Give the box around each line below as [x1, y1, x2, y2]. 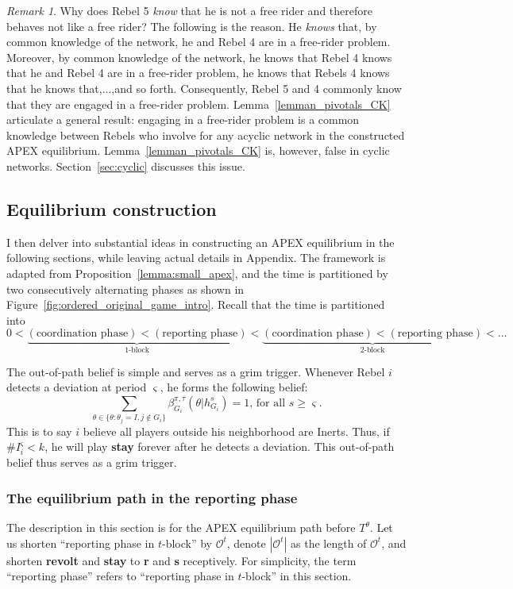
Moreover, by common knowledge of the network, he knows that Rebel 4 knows [6, 48, 392, 65]
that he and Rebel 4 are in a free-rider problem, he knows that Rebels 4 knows [6, 64, 390, 81]
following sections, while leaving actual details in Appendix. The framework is [6, 249, 386, 266]
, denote [226, 534, 266, 551]
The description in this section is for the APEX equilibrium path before [6, 519, 356, 536]
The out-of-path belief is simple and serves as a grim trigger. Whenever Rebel [6, 363, 385, 379]
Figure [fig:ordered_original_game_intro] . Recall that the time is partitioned [6, 296, 385, 313]
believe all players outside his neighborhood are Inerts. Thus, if [83, 422, 390, 439]
